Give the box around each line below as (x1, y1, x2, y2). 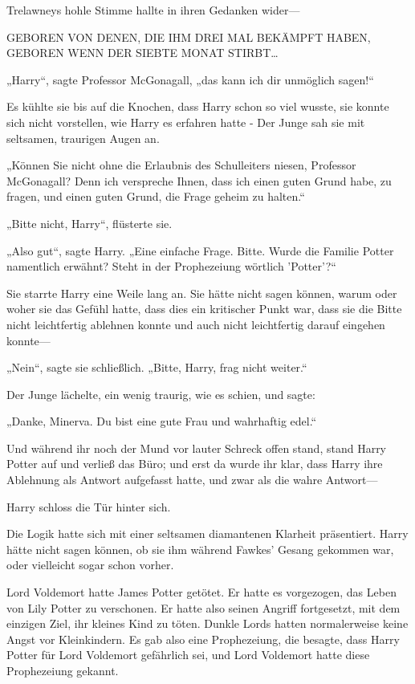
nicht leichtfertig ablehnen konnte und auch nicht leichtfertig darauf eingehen (6, 316, 385, 332)
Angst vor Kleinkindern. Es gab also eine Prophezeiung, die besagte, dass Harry (6, 630, 400, 647)
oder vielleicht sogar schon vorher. (6, 556, 174, 573)
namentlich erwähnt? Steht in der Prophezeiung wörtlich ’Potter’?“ (6, 258, 336, 275)
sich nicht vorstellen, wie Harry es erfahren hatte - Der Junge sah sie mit (6, 113, 365, 130)
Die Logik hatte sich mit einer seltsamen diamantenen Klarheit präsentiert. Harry (6, 525, 409, 542)
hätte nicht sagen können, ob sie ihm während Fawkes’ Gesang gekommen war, (6, 540, 394, 557)
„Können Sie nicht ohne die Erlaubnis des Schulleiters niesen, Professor (6, 157, 356, 173)
